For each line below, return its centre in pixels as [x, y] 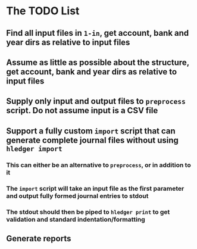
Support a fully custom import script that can [91, 131]
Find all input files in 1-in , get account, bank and [98, 33]
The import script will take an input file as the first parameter [95, 188]
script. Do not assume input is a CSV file [82, 111]
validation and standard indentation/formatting [76, 219]
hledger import [34, 149]
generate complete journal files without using [92, 140]
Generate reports [39, 239]
